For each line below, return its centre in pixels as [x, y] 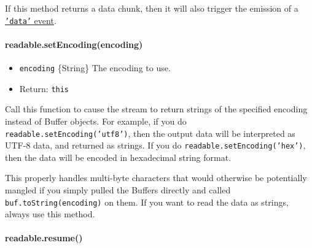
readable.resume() [44, 238]
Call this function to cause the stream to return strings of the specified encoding [156, 109]
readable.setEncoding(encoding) [74, 44]
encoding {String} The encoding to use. [95, 68]
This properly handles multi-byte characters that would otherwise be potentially [156, 178]
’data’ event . [31, 20]
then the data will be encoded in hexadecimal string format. [118, 157]
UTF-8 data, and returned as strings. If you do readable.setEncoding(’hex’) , [155, 145]
